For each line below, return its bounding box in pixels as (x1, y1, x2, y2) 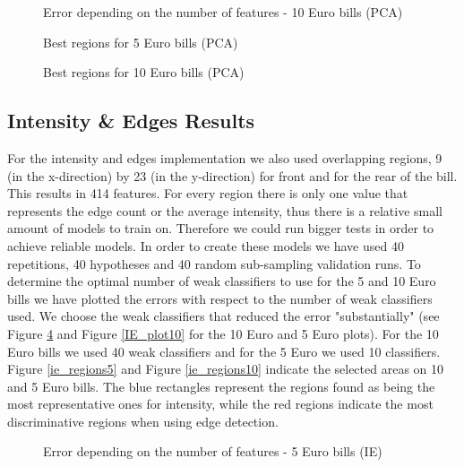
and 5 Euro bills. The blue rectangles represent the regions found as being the (7, 376, 435, 395)
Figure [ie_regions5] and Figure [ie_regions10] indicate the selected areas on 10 (7, 359, 444, 378)
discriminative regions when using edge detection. (7, 411, 279, 430)
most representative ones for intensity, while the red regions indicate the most (7, 394, 434, 413)
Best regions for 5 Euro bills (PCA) (43, 32, 238, 51)
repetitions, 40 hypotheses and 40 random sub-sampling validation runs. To (7, 254, 421, 272)
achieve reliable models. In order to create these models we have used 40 (7, 236, 404, 255)
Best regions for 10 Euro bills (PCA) (43, 63, 245, 82)
